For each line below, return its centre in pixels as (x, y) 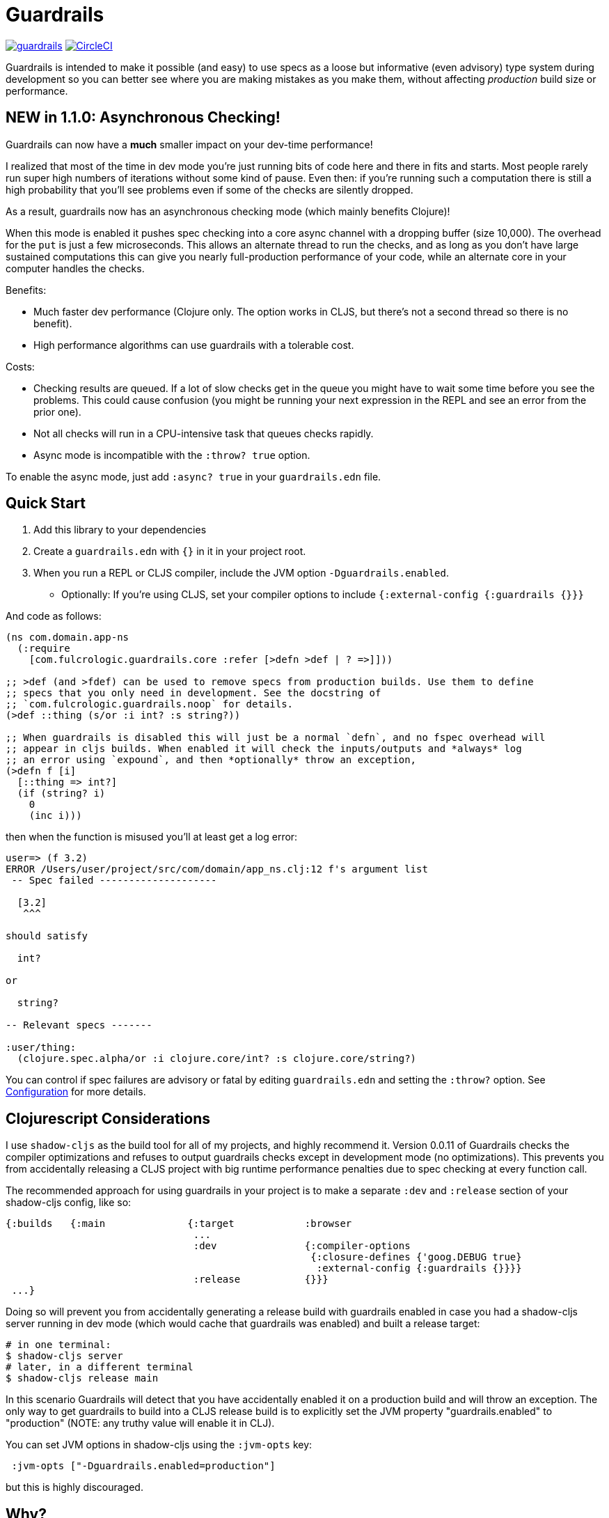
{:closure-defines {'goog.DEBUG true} (416, 1257)
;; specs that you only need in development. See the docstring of (193, 693)
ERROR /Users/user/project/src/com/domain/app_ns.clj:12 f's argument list (217, 869)
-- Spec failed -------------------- (114, 881)
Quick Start (46, 503)
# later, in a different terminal (100, 1367)
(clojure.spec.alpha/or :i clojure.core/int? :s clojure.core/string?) (217, 1059)
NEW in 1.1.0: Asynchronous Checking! (143, 118)
